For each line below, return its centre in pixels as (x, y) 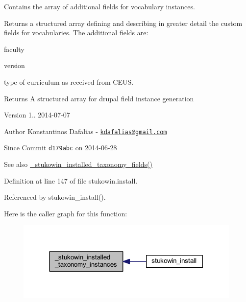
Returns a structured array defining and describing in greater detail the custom (123, 23)
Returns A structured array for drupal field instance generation (99, 98)
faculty (14, 49)
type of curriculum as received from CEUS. (69, 81)
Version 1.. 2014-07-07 (37, 115)
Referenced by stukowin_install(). (55, 197)
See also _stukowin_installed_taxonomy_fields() (78, 164)
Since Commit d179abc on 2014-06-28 (61, 148)
